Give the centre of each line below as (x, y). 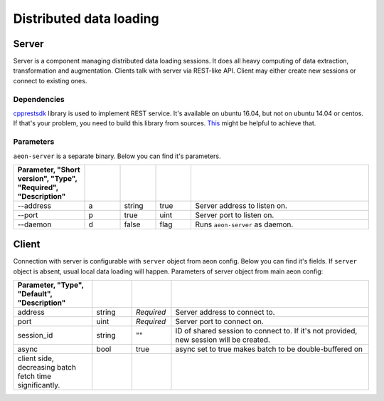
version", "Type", (47, 178)
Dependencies (39, 99)
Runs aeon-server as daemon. (244, 224)
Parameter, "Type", (50, 285)
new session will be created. (223, 340)
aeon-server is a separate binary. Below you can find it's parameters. (117, 156)
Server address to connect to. (225, 312)
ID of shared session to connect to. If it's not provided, (266, 331)
